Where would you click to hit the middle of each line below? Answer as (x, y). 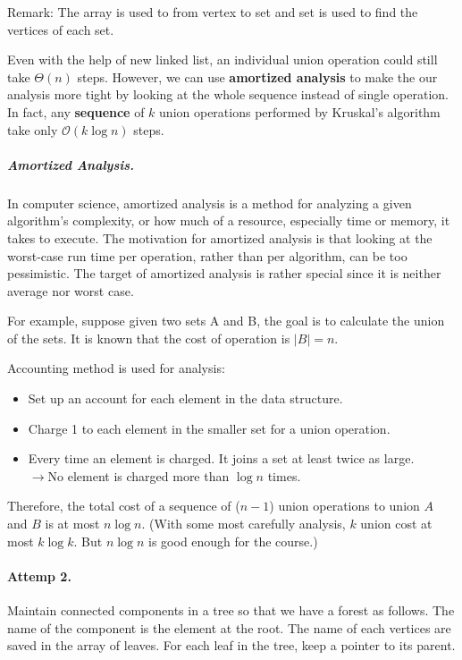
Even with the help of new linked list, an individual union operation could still (223, 59)
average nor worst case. (71, 290)
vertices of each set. (61, 29)
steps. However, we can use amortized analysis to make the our (257, 76)
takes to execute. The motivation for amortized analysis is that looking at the (220, 237)
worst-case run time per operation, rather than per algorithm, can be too (207, 255)
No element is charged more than (139, 475)
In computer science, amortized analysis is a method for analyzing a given (210, 203)
